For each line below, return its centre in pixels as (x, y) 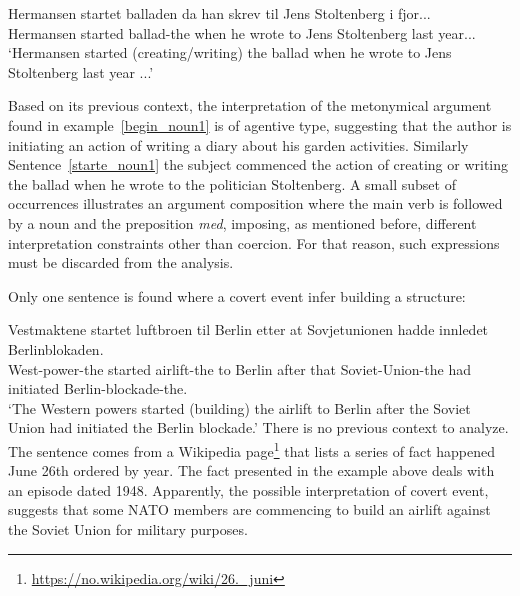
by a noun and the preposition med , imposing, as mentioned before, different (242, 222)
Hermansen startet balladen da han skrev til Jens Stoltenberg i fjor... (219, 13)
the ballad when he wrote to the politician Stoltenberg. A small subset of (232, 183)
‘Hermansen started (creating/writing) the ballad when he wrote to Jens (230, 52)
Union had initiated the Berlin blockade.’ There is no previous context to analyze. (258, 427)
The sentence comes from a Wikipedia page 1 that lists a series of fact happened (251, 449)
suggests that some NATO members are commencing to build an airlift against (249, 509)
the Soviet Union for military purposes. (128, 528)
